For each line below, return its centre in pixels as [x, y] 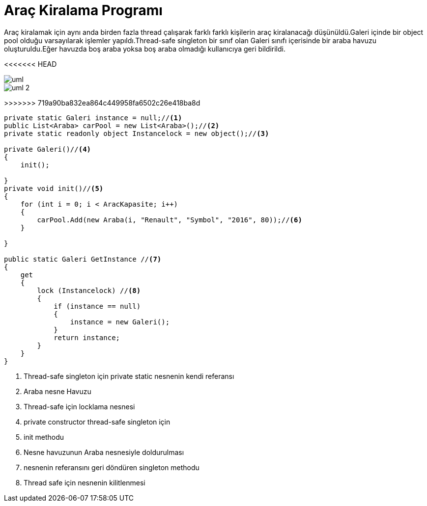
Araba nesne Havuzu [57, 391]
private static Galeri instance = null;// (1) [93, 118]
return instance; [87, 337]
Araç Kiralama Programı [83, 10]
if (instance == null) [97, 306]
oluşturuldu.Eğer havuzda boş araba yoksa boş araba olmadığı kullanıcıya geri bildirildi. [145, 49]
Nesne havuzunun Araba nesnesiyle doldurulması [104, 452]
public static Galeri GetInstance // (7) [83, 259]
